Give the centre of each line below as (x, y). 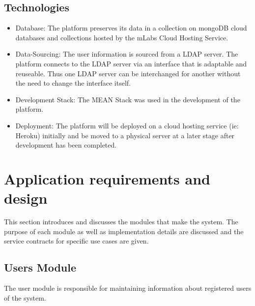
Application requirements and (107, 178)
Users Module (40, 267)
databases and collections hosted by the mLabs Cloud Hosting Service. (122, 37)
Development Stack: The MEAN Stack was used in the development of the (128, 99)
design (26, 198)
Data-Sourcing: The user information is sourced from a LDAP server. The (127, 54)
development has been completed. (66, 145)
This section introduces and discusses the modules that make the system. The (121, 222)
